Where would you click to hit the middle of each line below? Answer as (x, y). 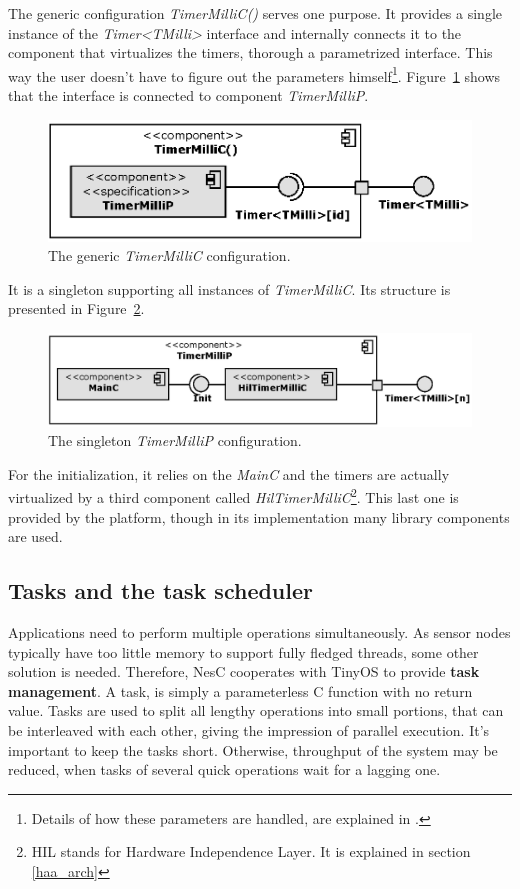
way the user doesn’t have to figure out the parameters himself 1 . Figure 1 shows (254, 74)
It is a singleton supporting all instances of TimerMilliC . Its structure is (229, 288)
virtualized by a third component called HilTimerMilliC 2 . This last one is (233, 496)
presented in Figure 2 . (76, 308)
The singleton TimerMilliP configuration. (175, 440)
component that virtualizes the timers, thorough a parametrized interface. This (250, 52)
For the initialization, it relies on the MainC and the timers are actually (229, 473)
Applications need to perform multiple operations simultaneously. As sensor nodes (259, 632)
